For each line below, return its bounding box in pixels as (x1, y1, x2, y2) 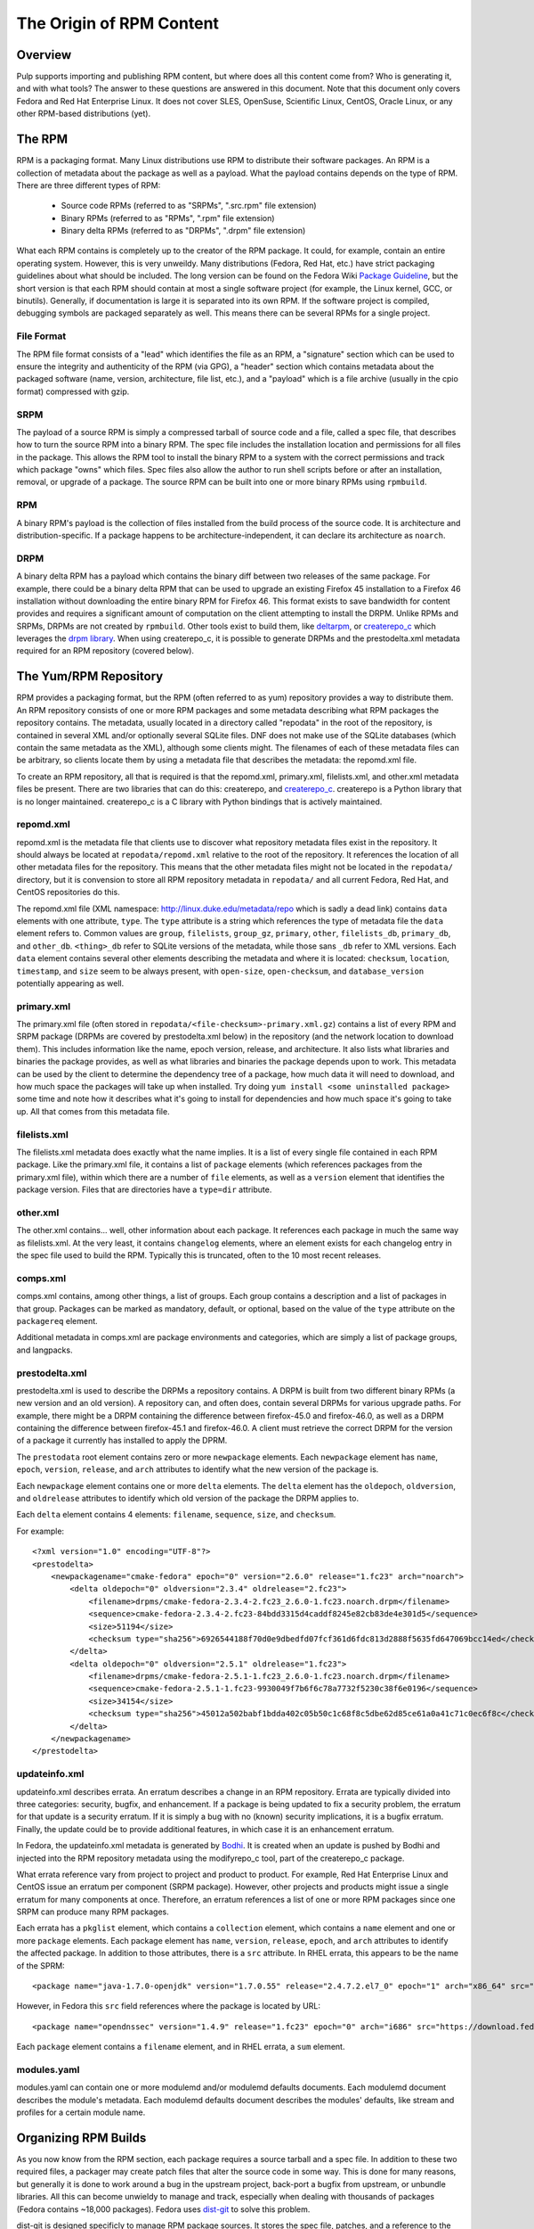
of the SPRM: (16, 1960, 66, 1970)
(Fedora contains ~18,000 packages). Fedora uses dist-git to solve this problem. (16, 2203, 311, 2215)
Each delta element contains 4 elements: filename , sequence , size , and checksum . (16, 1509, 336, 1520)
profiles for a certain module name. (16, 2107, 146, 2118)
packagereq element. (16, 1315, 98, 1326)
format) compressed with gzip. (16, 386, 130, 397)
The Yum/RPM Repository (16, 669, 164, 684)
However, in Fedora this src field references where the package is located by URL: (16, 2001, 320, 2011)
